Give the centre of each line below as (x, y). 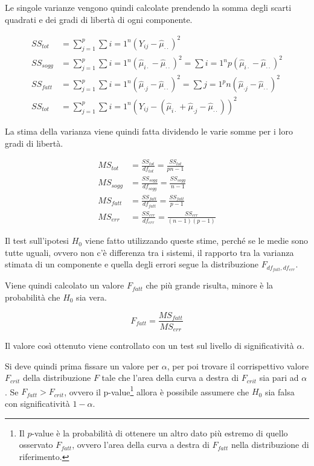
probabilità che (33, 297)
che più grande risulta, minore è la (210, 285)
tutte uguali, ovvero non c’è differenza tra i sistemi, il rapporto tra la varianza (149, 252)
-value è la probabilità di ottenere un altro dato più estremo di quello (160, 432)
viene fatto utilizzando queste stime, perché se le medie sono (197, 241)
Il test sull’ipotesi (37, 241)
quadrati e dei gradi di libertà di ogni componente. (99, 19)
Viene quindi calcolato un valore (65, 285)
